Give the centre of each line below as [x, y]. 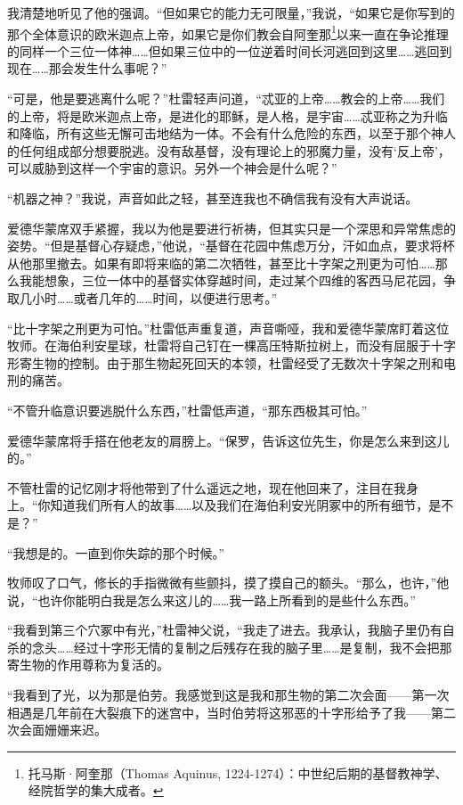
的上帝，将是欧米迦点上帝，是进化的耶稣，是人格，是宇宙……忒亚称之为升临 [227, 115]
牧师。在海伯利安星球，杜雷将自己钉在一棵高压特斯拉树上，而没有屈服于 [219, 345]
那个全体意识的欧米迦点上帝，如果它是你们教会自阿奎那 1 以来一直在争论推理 [228, 32]
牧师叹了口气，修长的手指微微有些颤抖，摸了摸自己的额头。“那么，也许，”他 [228, 583]
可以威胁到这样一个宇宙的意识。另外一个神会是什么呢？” [172, 168]
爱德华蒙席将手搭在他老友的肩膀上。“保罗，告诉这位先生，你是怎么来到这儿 [228, 440]
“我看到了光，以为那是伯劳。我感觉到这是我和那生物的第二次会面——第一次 [228, 695]
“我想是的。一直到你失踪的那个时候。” [116, 552]
